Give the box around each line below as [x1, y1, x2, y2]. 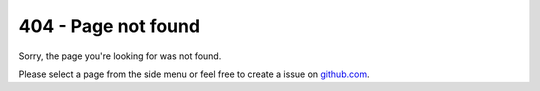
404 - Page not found [18, 15, 200, 37]
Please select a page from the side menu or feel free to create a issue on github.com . [18, 68, 370, 80]
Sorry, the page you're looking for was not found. [18, 50, 222, 62]
